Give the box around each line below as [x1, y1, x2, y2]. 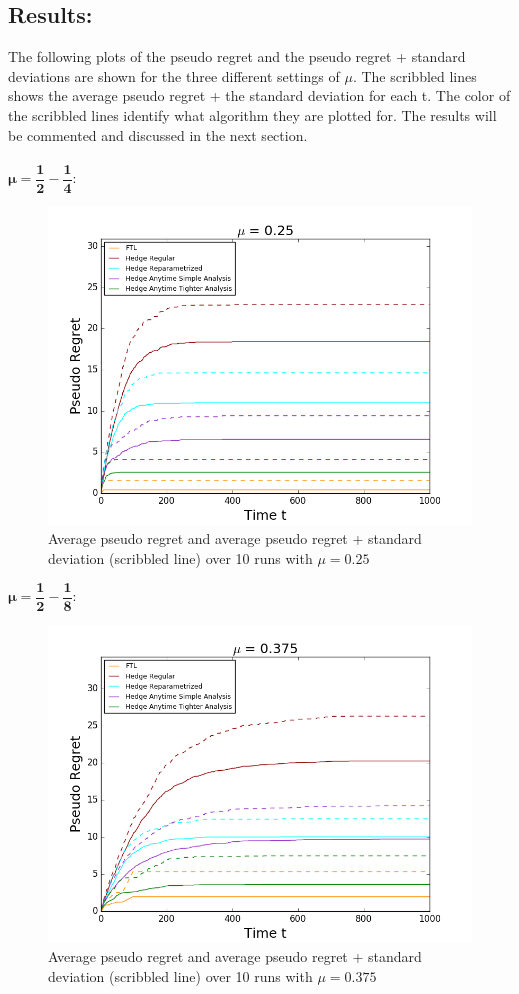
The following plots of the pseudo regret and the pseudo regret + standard [8, 46, 466, 67]
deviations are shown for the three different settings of [8, 65, 340, 86]
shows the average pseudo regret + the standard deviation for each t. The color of [8, 85, 511, 106]
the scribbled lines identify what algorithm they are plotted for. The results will [8, 104, 497, 125]
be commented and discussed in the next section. [8, 124, 308, 145]
